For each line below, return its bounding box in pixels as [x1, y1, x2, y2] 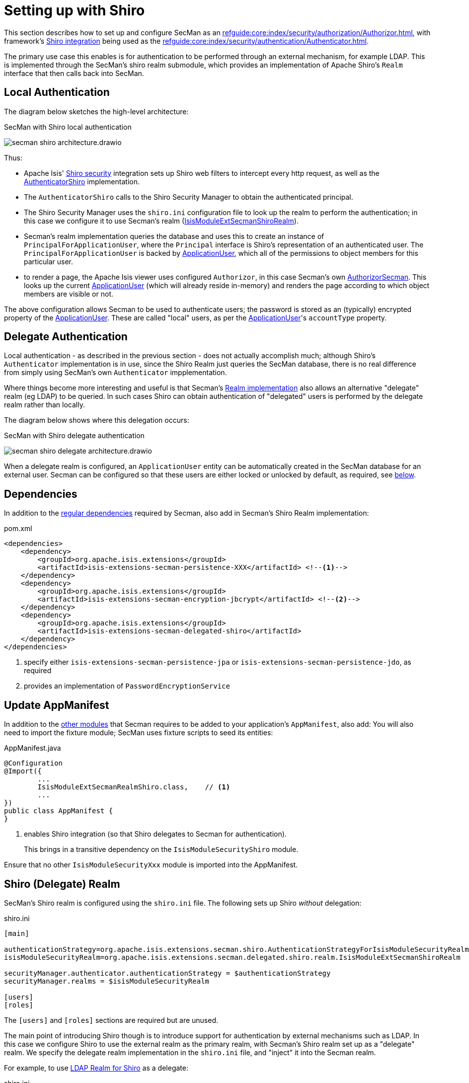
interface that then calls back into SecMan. [4, 69, 144, 77]
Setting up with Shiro [4, 2, 145, 19]
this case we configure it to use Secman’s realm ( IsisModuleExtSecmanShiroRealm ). [24, 216, 299, 225]
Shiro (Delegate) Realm [4, 877, 120, 890]
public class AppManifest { [4, 807, 113, 815]
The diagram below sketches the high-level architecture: [4, 107, 189, 116]
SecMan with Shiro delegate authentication [4, 431, 145, 440]
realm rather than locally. [4, 400, 85, 409]
